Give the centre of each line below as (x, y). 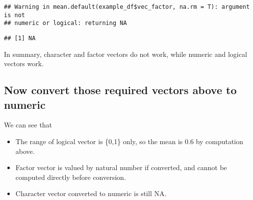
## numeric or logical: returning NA (65, 23)
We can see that (28, 125)
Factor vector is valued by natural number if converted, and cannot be (121, 167)
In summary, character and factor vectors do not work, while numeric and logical (126, 54)
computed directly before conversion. (71, 177)
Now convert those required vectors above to (120, 90)
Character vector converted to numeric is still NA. (91, 193)
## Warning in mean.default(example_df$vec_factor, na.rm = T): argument (127, 7)
